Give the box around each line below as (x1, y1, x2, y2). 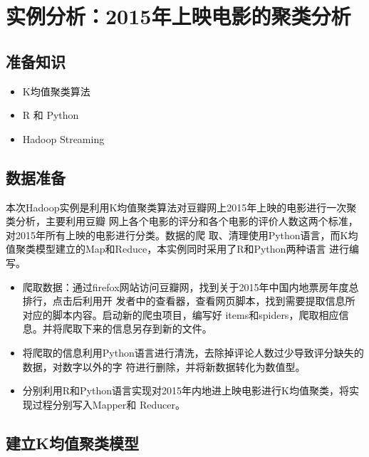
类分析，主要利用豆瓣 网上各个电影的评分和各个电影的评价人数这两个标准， (6, 214, 358, 228)
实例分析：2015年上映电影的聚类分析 (6, 1, 351, 31)
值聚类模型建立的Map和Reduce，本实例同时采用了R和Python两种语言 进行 (6, 241, 350, 256)
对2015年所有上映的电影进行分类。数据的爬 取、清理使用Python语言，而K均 (6, 227, 358, 242)
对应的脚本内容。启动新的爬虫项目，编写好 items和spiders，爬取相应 (22, 307, 339, 322)
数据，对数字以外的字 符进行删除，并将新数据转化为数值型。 (22, 359, 306, 374)
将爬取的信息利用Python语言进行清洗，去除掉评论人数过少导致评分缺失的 (22, 345, 364, 359)
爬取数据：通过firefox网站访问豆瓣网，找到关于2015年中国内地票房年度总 (22, 279, 359, 294)
